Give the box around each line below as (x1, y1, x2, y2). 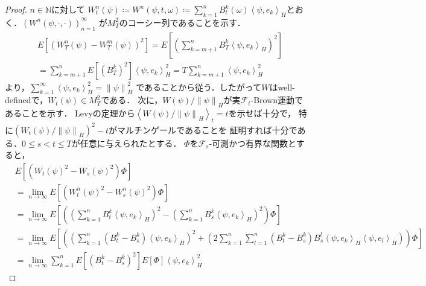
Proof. (5, 3, 27, 15)
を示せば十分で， (228, 107, 296, 119)
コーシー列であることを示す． (127, 16, 246, 28)
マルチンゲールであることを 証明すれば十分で (117, 123, 297, 136)
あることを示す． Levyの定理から (5, 107, 135, 119)
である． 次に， (101, 94, 163, 106)
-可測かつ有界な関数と (209, 136, 296, 149)
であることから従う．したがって (136, 80, 262, 93)
